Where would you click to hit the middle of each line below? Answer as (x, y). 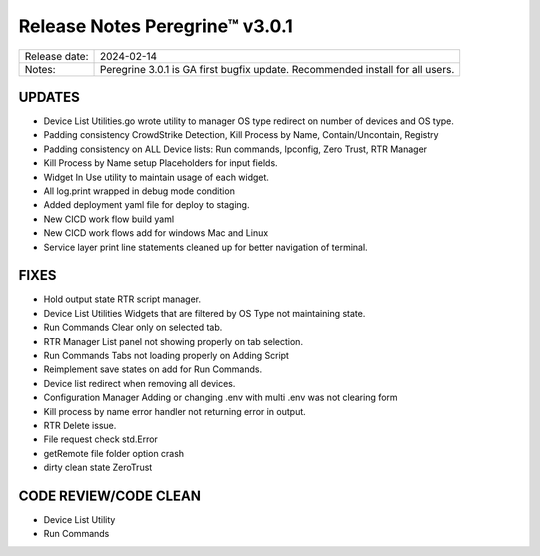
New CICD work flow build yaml (109, 219)
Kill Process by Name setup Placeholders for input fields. (161, 163)
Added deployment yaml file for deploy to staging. (146, 205)
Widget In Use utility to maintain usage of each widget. (156, 177)
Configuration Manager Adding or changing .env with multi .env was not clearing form (221, 397)
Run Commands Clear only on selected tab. (133, 327)
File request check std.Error (101, 439)
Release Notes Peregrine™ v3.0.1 (156, 26)
